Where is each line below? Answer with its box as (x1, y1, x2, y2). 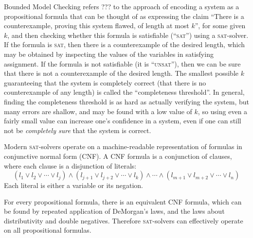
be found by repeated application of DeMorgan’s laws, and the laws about (4, 206, 225, 216)
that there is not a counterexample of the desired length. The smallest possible (4, 68, 238, 78)
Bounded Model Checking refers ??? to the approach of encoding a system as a (4, 1, 239, 11)
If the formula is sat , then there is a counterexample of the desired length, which (4, 39, 245, 50)
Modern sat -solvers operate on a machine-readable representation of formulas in (4, 141, 242, 152)
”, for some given (195, 20, 246, 31)
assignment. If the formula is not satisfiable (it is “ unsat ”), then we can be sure (4, 58, 241, 68)
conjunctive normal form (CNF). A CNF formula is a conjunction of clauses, (4, 151, 232, 161)
